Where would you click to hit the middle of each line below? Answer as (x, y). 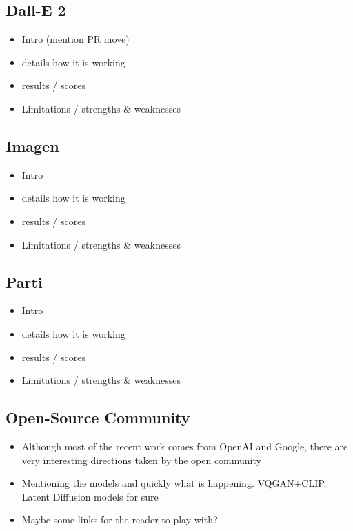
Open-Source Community (98, 417)
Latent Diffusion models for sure (90, 496)
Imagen (32, 145)
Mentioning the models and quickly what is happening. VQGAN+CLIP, (174, 483)
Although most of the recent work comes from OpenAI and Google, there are (185, 446)
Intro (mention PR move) (75, 39)
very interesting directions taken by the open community (141, 460)
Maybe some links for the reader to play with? (120, 520)
